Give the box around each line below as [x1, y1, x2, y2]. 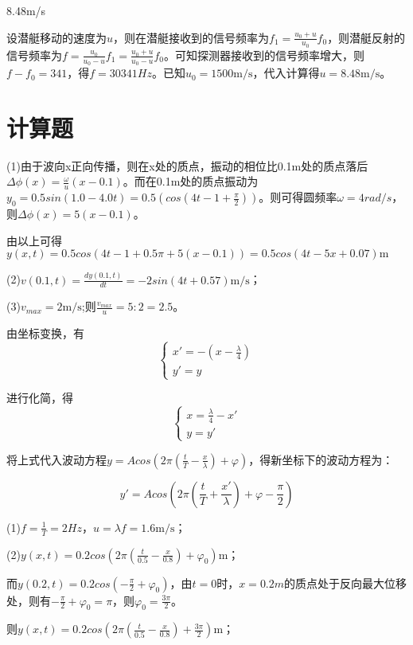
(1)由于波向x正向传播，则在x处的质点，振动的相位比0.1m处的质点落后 [6, 157, 368, 174]
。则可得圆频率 [259, 189, 337, 205]
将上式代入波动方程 [6, 451, 107, 467]
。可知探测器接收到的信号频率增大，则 [163, 46, 364, 63]
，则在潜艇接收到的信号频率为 [113, 29, 270, 45]
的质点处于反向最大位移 [284, 574, 407, 591]
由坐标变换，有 [6, 325, 84, 342]
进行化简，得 [6, 389, 73, 406]
